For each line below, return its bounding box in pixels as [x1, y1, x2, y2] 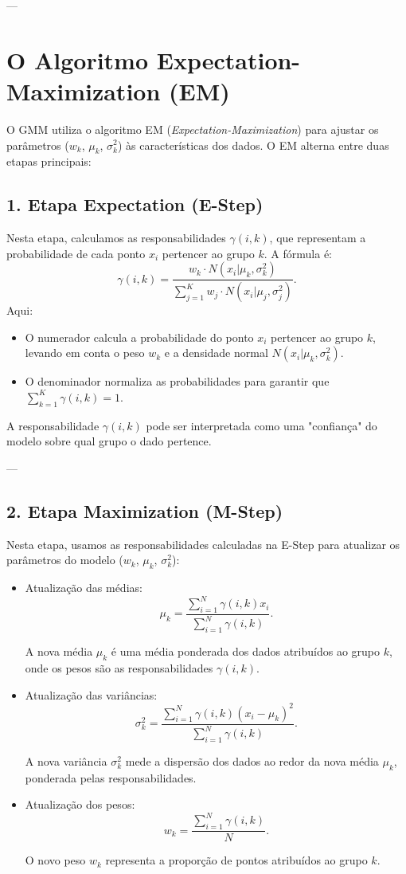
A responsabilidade [6, 417, 100, 433]
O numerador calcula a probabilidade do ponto [25, 328, 254, 345]
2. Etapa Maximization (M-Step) [6, 498, 283, 523]
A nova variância [25, 752, 107, 769]
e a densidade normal [164, 344, 268, 361]
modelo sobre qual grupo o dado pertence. [6, 433, 212, 449]
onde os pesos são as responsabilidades [25, 659, 213, 676]
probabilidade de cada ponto [6, 245, 146, 261]
